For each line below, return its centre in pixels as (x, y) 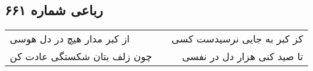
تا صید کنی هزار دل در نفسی (242, 56)
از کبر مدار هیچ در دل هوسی (70, 39)
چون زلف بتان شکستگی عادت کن (81, 56)
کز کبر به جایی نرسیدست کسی (237, 39)
